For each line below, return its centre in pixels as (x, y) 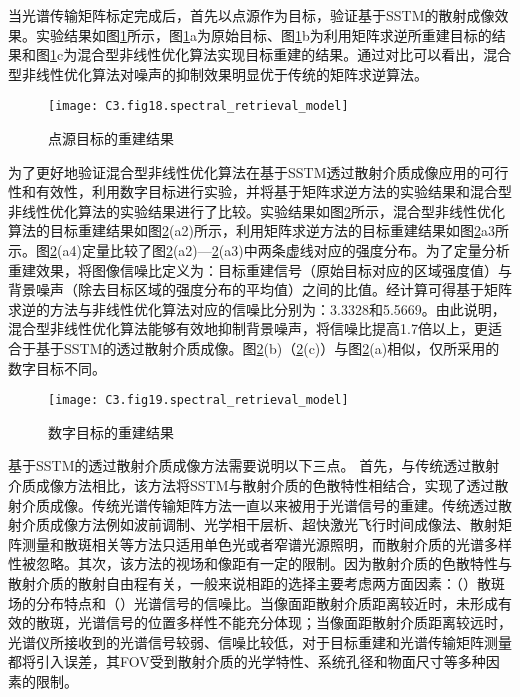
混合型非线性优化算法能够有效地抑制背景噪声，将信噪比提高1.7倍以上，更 (248, 328)
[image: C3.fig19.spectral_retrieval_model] (198, 400)
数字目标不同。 (57, 367)
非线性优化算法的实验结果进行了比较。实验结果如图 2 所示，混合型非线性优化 (256, 210)
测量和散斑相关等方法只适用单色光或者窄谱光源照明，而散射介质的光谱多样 (266, 543)
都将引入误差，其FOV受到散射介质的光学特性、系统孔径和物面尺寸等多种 (247, 661)
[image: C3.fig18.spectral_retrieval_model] (198, 106)
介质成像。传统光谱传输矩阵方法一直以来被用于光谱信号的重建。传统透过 (259, 504)
